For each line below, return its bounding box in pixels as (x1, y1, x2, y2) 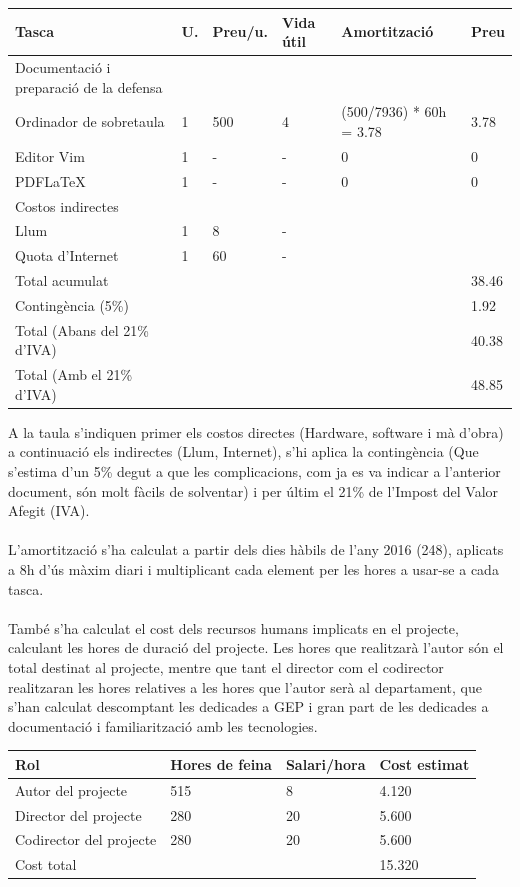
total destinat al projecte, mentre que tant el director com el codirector (8, 656, 444, 677)
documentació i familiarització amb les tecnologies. (8, 715, 318, 736)
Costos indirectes (15, 195, 119, 216)
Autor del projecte (15, 779, 128, 800)
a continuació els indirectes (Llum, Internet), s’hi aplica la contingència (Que (8, 441, 479, 462)
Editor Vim (15, 145, 85, 166)
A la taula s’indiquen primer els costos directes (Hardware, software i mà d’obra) (8, 421, 504, 442)
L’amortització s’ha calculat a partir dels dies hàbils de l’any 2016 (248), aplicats (8, 539, 504, 560)
